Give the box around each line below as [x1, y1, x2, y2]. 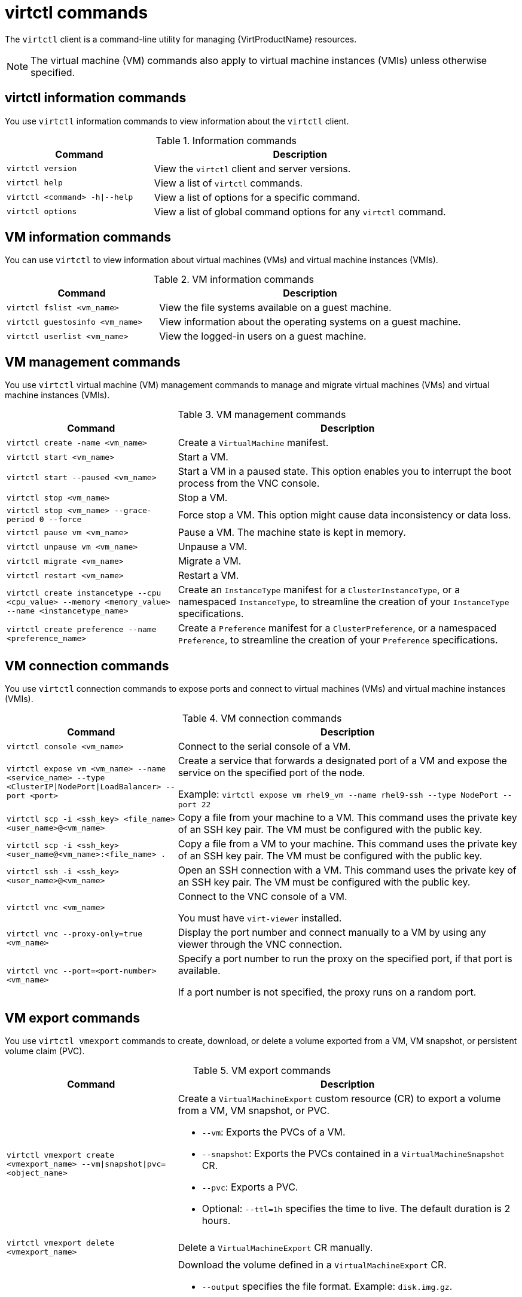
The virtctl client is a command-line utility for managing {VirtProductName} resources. [5, 33, 357, 44]
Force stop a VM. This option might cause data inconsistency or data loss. [178, 509, 511, 521]
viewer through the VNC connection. [178, 938, 343, 951]
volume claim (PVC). [5, 1045, 85, 1056]
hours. [202, 1214, 231, 1226]
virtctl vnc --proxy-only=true [7, 929, 142, 939]
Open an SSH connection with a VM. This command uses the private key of [178, 864, 517, 877]
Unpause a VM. [178, 541, 248, 553]
